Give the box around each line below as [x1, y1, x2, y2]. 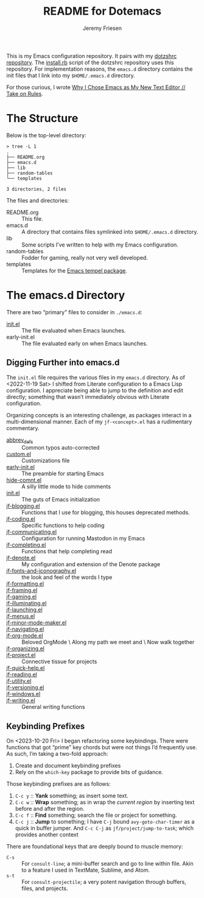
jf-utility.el [6, 677, 32, 684]
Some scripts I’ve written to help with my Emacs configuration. [21, 241, 178, 248]
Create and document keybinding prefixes [15, 762, 121, 769]
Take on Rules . [6, 90, 44, 97]
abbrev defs [6, 436, 33, 445]
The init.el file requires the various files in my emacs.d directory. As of [6, 373, 186, 381]
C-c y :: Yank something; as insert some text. [15, 792, 129, 800]
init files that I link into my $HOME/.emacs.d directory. [6, 71, 135, 79]
